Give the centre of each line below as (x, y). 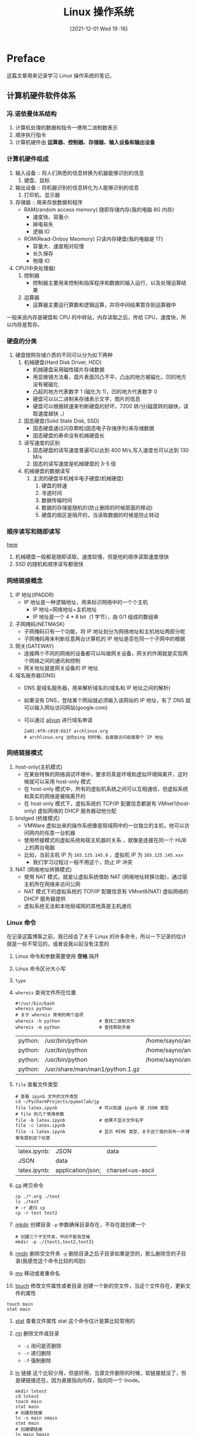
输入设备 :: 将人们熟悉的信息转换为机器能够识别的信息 (80, 173)
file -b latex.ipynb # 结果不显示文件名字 (79, 1121)
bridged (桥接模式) (37, 818)
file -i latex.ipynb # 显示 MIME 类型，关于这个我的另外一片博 (102, 1132)
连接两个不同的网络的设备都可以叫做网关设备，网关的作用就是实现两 (106, 653)
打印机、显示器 (42, 195)
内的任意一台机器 (55, 833)
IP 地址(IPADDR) (34, 595)
